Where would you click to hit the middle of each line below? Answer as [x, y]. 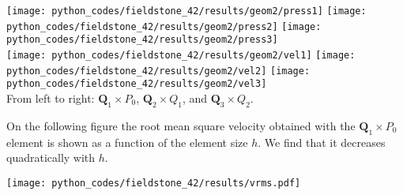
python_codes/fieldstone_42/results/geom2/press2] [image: [164, 26]
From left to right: [51, 97]
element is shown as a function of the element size [127, 142]
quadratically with [51, 157]
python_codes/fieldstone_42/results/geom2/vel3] [137, 84]
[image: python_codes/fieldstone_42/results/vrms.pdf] [154, 183]
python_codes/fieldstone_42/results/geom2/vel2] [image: [158, 71]
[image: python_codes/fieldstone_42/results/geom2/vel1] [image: [181, 55]
